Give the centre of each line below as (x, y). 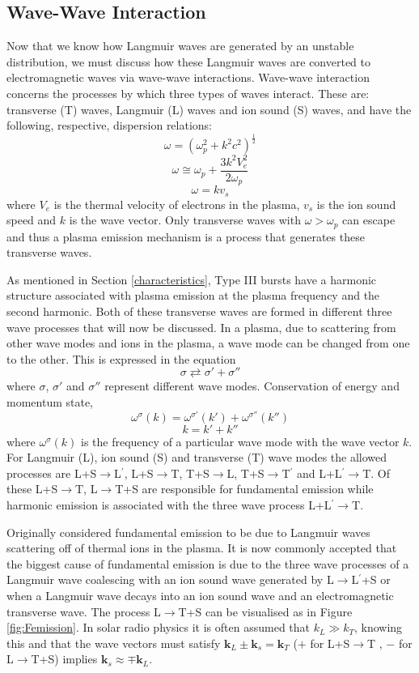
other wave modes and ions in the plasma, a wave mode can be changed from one (208, 343)
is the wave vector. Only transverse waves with (185, 220)
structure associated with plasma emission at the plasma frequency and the (193, 295)
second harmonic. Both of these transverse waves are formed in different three (199, 311)
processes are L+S (52, 473)
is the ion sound (356, 204)
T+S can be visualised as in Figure (265, 611)
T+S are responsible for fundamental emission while (244, 489)
